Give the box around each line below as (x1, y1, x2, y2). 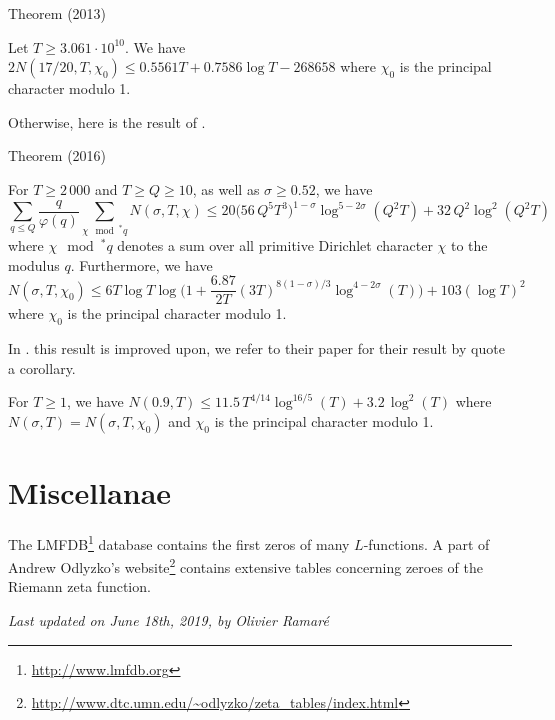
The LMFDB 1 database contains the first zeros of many (8, 530, 350, 554)
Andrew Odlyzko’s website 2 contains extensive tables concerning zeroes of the (8, 554, 483, 577)
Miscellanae (8, 471, 172, 512)
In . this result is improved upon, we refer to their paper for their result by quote (8, 337, 505, 358)
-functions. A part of (363, 533, 490, 554)
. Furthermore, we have (70, 254, 213, 275)
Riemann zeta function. (8, 576, 151, 597)
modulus (8, 254, 60, 275)
